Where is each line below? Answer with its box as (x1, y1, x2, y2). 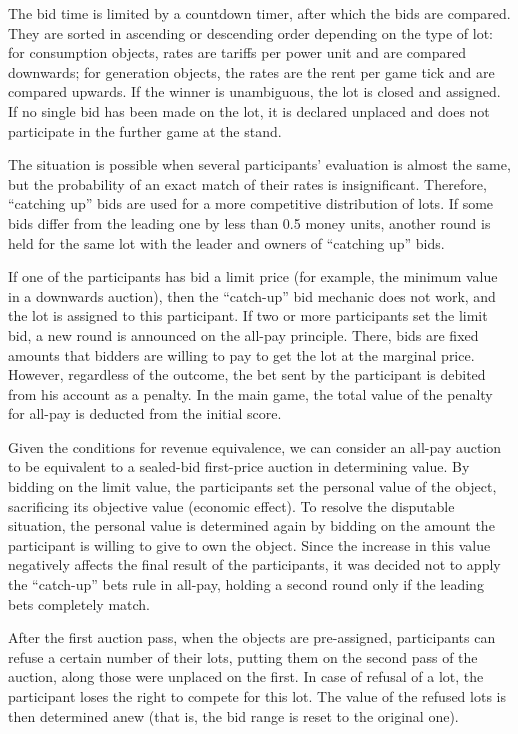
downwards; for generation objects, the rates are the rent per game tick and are (8, 61, 495, 82)
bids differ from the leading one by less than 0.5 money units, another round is (8, 212, 491, 233)
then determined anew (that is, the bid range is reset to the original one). (8, 705, 459, 726)
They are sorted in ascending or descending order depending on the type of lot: (8, 22, 493, 43)
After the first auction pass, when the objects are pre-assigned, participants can (8, 627, 496, 648)
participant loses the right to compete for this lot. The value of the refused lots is (8, 686, 506, 706)
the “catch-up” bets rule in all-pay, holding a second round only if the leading (8, 574, 484, 595)
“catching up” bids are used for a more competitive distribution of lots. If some (8, 193, 494, 214)
